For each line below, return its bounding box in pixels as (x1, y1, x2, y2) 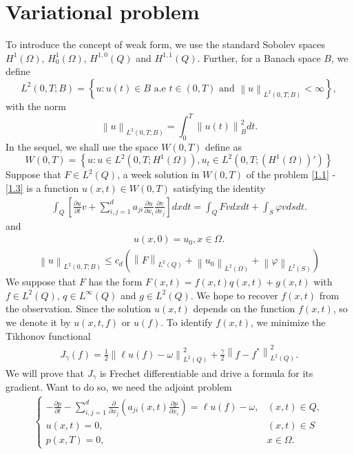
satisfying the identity (173, 180, 266, 195)
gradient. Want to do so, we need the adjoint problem (6, 379, 232, 393)
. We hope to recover (190, 288, 278, 302)
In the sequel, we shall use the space (6, 139, 158, 153)
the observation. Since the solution (6, 301, 152, 316)
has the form (88, 274, 143, 289)
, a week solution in (117, 167, 200, 182)
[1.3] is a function (6, 180, 79, 195)
